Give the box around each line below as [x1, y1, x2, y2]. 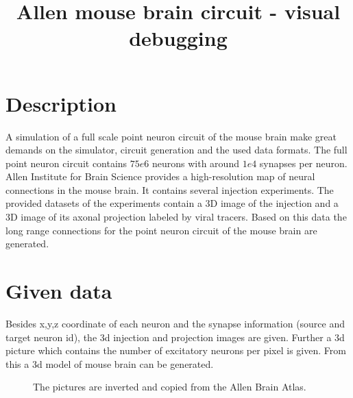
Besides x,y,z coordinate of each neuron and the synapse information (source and [5, 316, 345, 330]
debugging [129, 24, 228, 52]
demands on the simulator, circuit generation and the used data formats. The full [5, 142, 348, 157]
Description [5, 89, 117, 117]
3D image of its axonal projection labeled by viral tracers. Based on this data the [5, 210, 347, 224]
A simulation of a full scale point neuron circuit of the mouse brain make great [5, 129, 337, 143]
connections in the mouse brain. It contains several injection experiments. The [5, 182, 334, 197]
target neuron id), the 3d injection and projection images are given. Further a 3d [5, 329, 345, 344]
